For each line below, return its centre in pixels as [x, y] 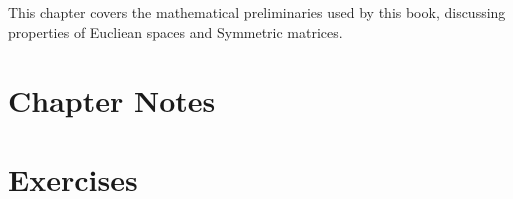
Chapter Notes [112, 100]
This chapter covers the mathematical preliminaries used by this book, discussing [257, 12]
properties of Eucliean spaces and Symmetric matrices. [175, 31]
